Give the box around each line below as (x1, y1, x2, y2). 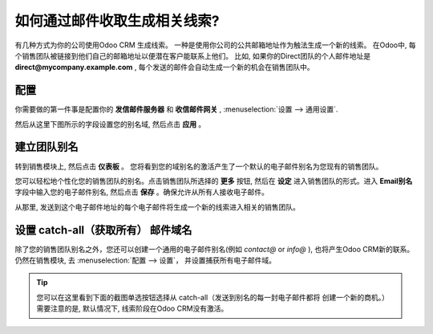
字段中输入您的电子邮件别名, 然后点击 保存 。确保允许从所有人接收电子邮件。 (14, 187, 269, 197)
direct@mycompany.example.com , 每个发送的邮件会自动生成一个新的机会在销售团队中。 (14, 63, 314, 72)
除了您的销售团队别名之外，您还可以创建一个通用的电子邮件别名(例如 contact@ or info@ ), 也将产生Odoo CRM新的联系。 (14, 244, 415, 254)
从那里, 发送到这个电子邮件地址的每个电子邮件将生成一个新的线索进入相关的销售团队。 (14, 202, 300, 212)
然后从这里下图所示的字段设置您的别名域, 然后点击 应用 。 (14, 119, 206, 128)
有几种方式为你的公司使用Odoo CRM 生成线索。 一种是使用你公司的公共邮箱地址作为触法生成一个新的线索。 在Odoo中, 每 (14, 40, 416, 50)
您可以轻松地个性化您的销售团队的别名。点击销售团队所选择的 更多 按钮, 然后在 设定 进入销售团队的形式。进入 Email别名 (14, 176, 413, 185)
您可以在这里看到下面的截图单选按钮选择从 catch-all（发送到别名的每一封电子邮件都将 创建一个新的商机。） (36, 292, 389, 302)
